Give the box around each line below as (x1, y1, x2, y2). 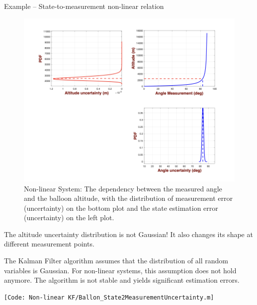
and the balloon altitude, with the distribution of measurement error (24, 193, 233, 203)
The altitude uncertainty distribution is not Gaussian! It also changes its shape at (4, 229, 253, 239)
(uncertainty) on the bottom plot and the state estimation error (24, 202, 218, 213)
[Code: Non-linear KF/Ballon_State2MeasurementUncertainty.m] (4, 294, 214, 301)
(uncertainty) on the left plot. (24, 212, 114, 223)
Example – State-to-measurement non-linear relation (4, 1, 164, 11)
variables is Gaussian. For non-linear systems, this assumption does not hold (4, 265, 237, 275)
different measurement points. (4, 239, 94, 249)
